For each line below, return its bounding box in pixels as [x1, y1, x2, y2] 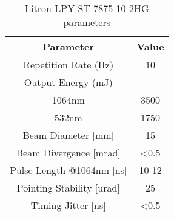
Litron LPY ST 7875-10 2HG [25, 1, 149, 15]
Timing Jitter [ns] [30, 198, 106, 212]
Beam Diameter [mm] [22, 128, 115, 142]
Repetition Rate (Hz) [23, 58, 114, 72]
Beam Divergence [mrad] [16, 145, 121, 159]
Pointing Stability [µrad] [16, 181, 120, 195]
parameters [63, 15, 111, 29]
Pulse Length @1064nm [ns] [10, 163, 127, 177]
